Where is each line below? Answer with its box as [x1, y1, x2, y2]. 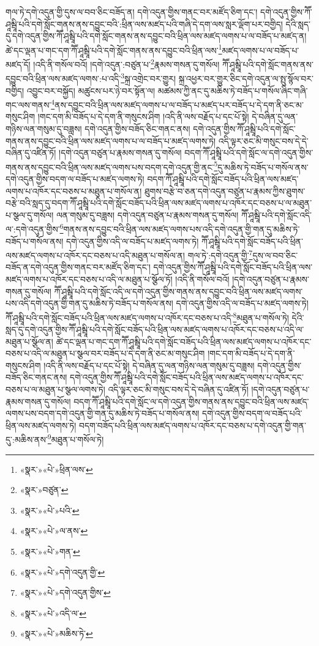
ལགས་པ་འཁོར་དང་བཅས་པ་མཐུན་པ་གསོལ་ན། [6, 184, 142, 197]
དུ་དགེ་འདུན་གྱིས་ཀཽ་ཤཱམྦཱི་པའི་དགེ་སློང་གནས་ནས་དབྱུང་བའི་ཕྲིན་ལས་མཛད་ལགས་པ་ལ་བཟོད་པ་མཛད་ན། [6, 29, 307, 42]
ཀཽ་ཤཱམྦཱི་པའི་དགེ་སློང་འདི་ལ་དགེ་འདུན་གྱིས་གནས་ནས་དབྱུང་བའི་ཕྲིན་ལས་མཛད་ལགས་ [54, 284, 303, 297]
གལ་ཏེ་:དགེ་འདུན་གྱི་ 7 [187, 247, 253, 261]
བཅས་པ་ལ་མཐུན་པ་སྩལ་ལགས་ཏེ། [6, 383, 105, 396]
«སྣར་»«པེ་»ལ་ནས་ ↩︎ [20, 524, 88, 537]
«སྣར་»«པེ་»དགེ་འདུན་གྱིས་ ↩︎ [20, 586, 111, 599]
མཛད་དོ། [6, 58, 31, 70]
